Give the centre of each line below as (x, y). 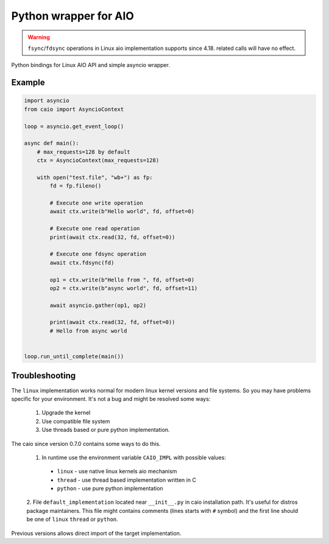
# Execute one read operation (95, 229)
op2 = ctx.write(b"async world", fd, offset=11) (124, 288)
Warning (39, 37)
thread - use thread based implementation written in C (126, 480)
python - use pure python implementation (110, 489)
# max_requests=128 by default (83, 152)
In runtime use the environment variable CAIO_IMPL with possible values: (134, 457)
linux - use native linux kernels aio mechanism (117, 472)
